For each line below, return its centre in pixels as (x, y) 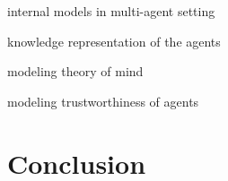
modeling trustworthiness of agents (103, 101)
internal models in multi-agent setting (111, 11)
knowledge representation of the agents (114, 41)
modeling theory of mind (75, 71)
